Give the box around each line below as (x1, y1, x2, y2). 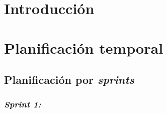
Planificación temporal (4, 37, 163, 58)
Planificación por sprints (4, 72, 134, 87)
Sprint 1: (4, 98, 41, 110)
